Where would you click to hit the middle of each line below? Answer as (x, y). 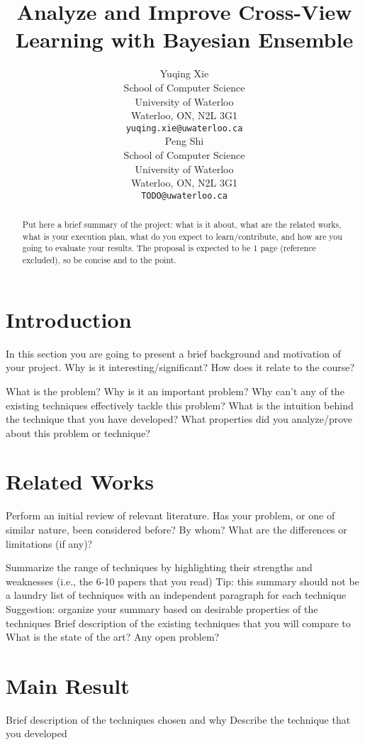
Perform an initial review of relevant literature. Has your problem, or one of (170, 515)
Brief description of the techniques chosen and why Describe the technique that (178, 719)
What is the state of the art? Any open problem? (113, 637)
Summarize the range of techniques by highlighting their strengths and (159, 567)
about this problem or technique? (78, 432)
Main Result (68, 685)
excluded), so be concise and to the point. (99, 260)
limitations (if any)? (49, 543)
